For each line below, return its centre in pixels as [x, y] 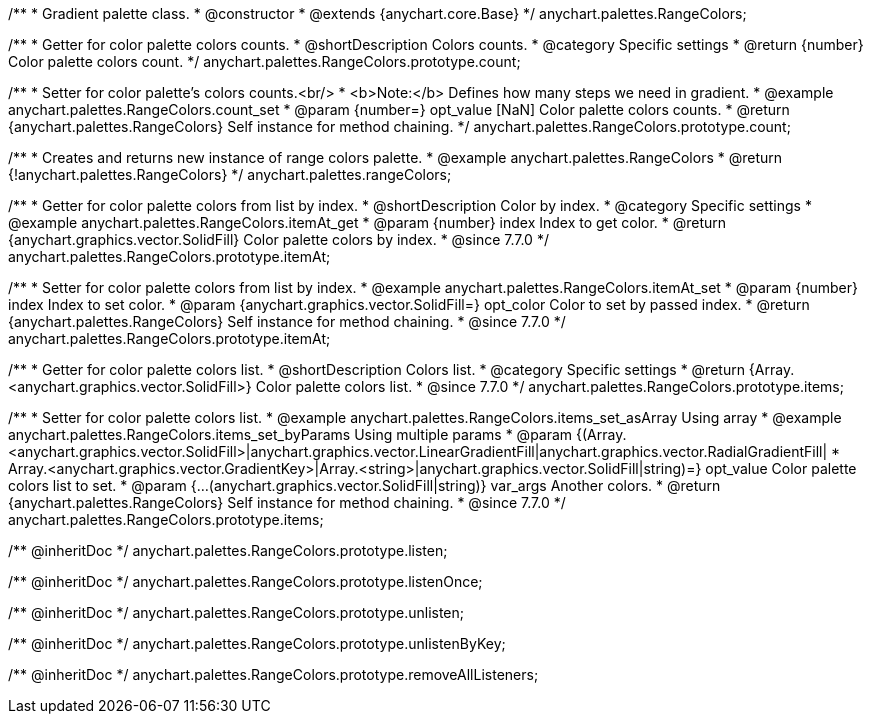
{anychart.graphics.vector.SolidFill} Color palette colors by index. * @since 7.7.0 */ [278, 239]
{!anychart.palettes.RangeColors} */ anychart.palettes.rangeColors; [230, 174]
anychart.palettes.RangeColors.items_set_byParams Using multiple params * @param [290, 434]
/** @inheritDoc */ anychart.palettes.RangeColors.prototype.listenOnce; [245, 581]
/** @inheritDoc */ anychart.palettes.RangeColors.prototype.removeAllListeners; [273, 674]
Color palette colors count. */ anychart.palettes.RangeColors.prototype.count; [264, 61]
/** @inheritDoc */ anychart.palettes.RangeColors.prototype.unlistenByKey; [257, 643]
